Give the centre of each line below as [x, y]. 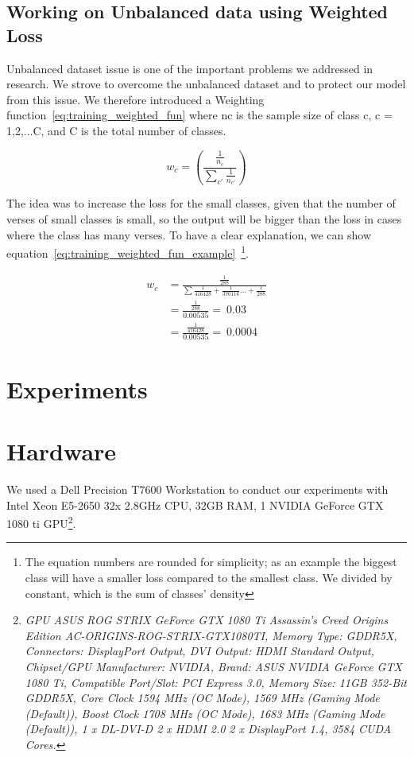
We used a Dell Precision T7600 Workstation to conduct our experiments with [197, 489]
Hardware [62, 450]
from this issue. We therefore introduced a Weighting [135, 99]
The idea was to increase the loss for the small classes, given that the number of [201, 203]
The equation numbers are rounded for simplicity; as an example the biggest [211, 562]
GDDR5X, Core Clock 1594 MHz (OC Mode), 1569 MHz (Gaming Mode [202, 698]
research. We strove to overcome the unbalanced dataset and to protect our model [206, 84]
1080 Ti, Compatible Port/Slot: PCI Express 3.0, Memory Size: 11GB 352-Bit [216, 682]
